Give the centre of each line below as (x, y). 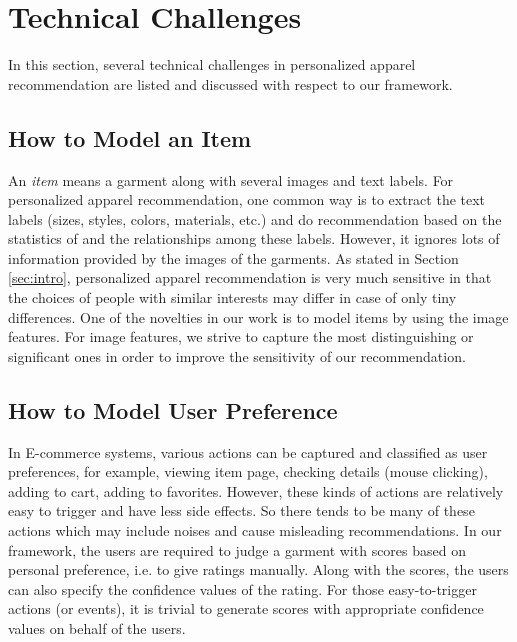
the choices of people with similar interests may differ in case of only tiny (232, 297)
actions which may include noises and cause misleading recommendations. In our (255, 530)
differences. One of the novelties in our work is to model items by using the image (258, 316)
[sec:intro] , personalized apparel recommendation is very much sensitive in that (250, 277)
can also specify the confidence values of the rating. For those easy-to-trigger (242, 588)
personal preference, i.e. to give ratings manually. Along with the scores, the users (258, 569)
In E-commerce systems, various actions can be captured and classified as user (248, 451)
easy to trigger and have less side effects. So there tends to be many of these (241, 510)
